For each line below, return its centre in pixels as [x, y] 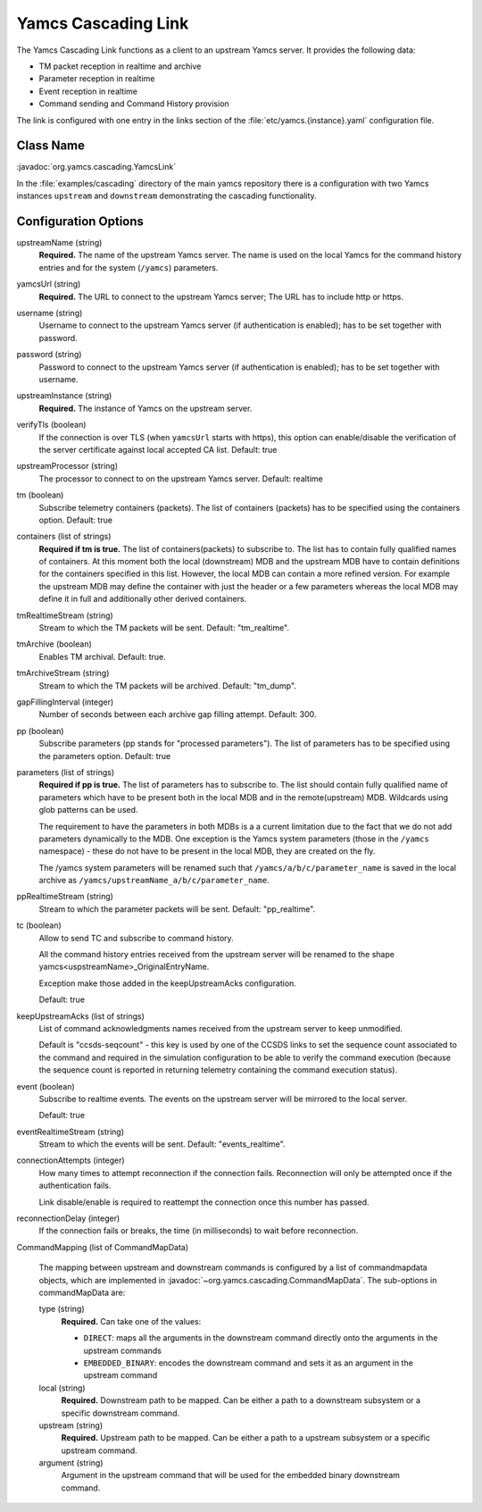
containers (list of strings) [64, 537]
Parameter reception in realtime [97, 79]
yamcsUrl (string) [49, 284]
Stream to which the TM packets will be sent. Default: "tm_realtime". [164, 628]
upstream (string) [71, 1425]
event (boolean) [46, 1086]
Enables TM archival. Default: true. [103, 656]
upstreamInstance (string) [64, 396]
